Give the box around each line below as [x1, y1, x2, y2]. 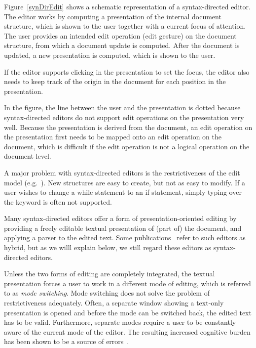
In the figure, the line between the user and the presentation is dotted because [4, 102, 241, 113]
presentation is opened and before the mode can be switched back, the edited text [4, 307, 252, 317]
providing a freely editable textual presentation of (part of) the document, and [4, 222, 242, 233]
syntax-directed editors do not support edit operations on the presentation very [4, 112, 244, 122]
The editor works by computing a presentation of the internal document [4, 11, 221, 21]
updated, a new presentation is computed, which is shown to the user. [4, 49, 216, 60]
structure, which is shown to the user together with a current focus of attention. [4, 21, 246, 31]
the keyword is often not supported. [4, 196, 112, 207]
